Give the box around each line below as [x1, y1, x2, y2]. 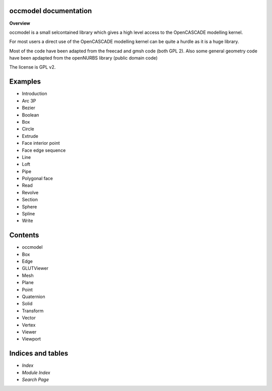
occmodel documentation [9, 7, 92, 15]
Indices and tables [9, 349, 69, 358]
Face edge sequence [22, 147, 66, 153]
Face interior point [22, 140, 60, 146]
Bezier [22, 105, 35, 111]
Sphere [22, 203, 37, 209]
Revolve [22, 189, 39, 195]
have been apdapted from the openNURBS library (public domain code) [9, 55, 158, 61]
